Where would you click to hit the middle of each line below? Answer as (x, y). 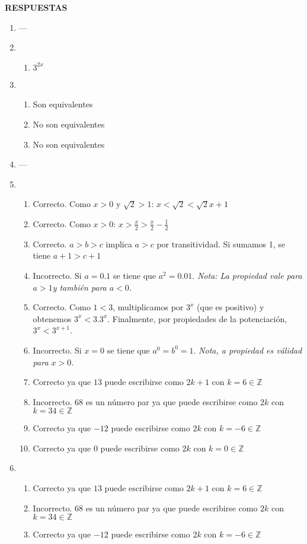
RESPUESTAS (36, 7)
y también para (79, 287)
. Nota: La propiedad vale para (247, 275)
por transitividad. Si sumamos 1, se (221, 244)
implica (119, 244)
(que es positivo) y (231, 307)
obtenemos (52, 318)
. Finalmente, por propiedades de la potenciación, (197, 318)
